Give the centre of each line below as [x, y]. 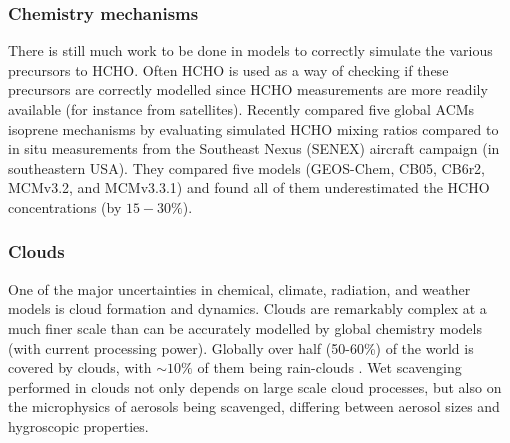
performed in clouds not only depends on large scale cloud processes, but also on [255, 386]
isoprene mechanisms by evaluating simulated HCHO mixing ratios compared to [253, 128]
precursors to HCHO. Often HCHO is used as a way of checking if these [228, 69]
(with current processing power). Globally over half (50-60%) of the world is [241, 347]
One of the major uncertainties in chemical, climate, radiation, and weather [239, 288]
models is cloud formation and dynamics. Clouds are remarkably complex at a [247, 308]
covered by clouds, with [80, 367]
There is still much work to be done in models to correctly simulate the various [250, 50]
